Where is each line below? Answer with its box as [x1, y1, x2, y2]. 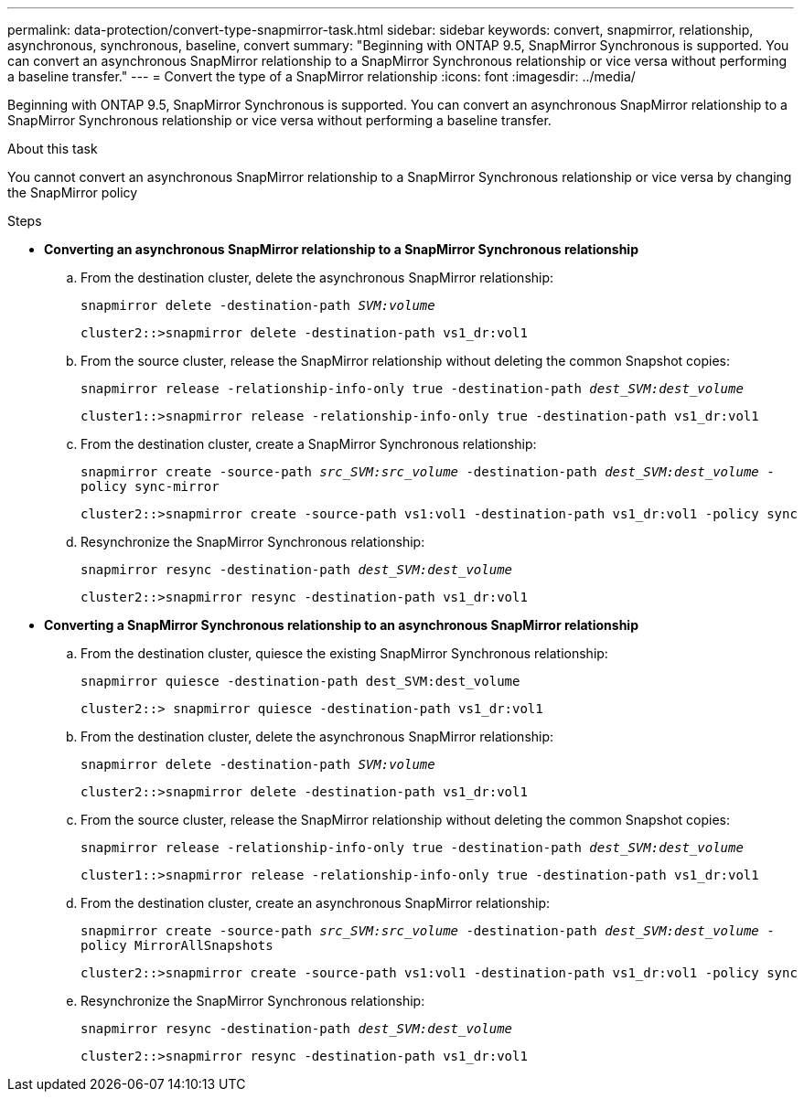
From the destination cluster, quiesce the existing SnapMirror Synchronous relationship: [80, 646, 608, 661]
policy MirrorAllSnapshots [80, 938, 273, 953]
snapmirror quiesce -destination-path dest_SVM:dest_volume [80, 674, 520, 688]
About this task [7, 141, 98, 156]
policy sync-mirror [80, 479, 220, 494]
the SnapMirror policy [7, 185, 138, 200]
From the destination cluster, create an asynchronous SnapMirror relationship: [80, 895, 551, 911]
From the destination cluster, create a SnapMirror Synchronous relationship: [80, 436, 537, 452]
